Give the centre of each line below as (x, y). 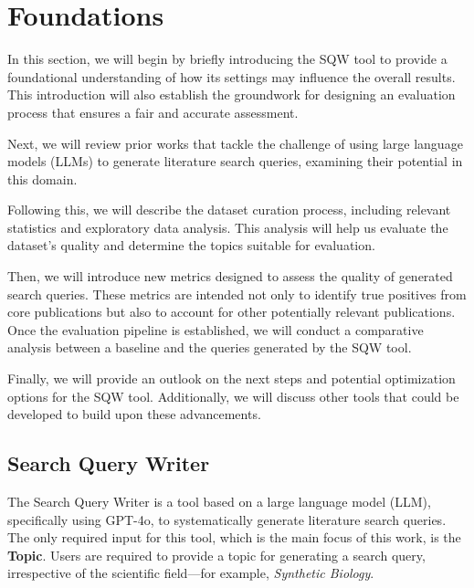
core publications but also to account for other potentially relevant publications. (232, 312)
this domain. (42, 178)
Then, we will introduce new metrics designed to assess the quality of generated (230, 276)
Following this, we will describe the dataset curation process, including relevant (229, 210)
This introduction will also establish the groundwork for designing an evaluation (232, 94)
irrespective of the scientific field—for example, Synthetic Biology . (191, 573)
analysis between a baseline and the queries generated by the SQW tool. (210, 347)
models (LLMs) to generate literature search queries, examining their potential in (235, 161)
